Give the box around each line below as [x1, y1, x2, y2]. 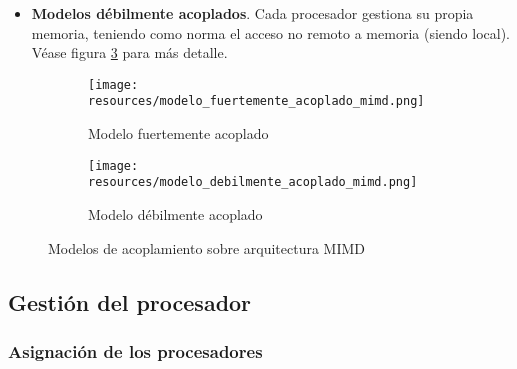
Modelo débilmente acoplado [88, 204, 263, 224]
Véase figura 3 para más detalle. [31, 42, 228, 63]
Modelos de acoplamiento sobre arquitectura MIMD [48, 237, 366, 258]
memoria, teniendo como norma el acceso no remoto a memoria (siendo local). [31, 22, 510, 43]
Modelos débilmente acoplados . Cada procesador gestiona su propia [31, 3, 474, 23]
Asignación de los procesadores [8, 338, 263, 363]
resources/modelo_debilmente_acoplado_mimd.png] [88, 175, 418, 190]
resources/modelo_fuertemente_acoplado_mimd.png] [88, 94, 425, 109]
